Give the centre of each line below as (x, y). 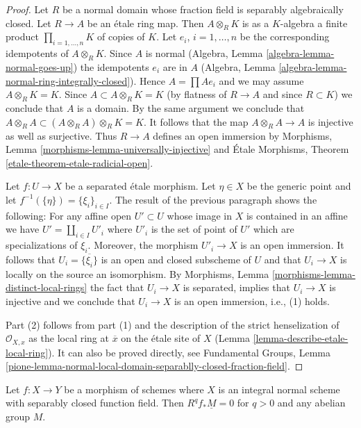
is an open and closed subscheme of (176, 259)
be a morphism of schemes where (134, 389)
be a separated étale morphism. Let (140, 186)
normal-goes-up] (40, 66)
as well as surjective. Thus (61, 135)
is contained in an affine (297, 215)
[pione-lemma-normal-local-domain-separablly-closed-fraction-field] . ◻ (154, 366)
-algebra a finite (314, 23)
